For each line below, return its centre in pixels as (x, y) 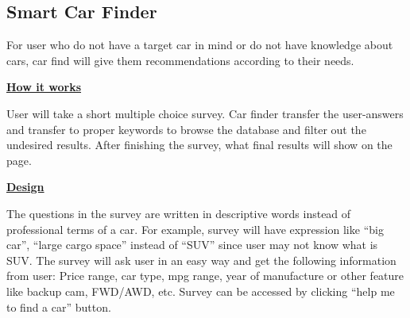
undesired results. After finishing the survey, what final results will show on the (199, 145)
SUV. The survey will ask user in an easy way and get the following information (201, 260)
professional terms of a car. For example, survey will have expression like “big (195, 229)
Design (25, 187)
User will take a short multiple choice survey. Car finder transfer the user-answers (205, 113)
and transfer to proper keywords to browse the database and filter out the (186, 129)
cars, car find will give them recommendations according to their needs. (180, 60)
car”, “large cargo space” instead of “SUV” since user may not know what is (192, 245)
